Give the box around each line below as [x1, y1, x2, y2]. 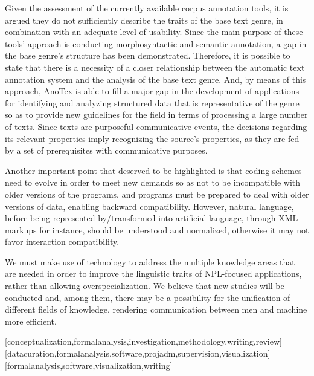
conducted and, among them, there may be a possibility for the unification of [5, 291, 290, 303]
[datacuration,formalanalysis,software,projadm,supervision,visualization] [5, 347, 271, 360]
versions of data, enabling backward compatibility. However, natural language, [5, 199, 294, 212]
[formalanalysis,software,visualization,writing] [5, 358, 173, 371]
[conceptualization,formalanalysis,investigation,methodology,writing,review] [5, 335, 282, 348]
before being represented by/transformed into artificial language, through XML [5, 212, 298, 224]
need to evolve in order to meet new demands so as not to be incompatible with [5, 176, 301, 189]
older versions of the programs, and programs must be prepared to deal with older [5, 187, 309, 200]
